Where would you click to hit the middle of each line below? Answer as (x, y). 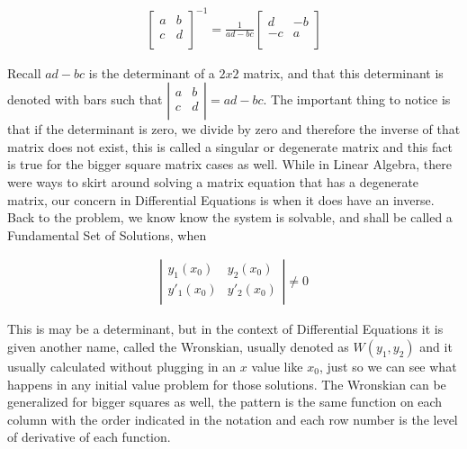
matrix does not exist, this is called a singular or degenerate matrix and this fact (230, 146)
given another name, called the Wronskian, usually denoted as (178, 346)
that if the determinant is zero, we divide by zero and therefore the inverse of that (234, 129)
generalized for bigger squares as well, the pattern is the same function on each (225, 402)
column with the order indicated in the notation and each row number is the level (233, 419)
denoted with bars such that (85, 99)
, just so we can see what (388, 366)
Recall (24, 72)
